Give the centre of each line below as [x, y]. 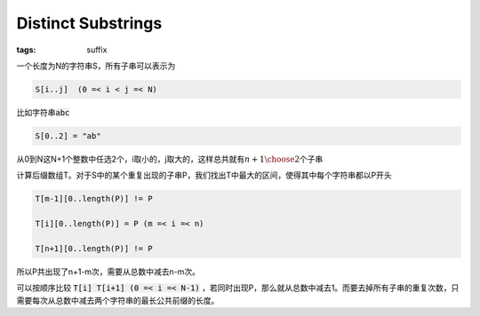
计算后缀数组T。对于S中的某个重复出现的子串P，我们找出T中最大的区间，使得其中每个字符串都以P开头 [204, 175]
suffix [97, 50]
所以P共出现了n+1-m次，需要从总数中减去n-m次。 [108, 272]
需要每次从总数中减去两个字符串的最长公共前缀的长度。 [118, 300]
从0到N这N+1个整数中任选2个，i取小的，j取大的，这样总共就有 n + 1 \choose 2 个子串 [170, 159]
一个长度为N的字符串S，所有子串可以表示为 [96, 66]
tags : [26, 50]
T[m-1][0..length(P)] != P [94, 199]
